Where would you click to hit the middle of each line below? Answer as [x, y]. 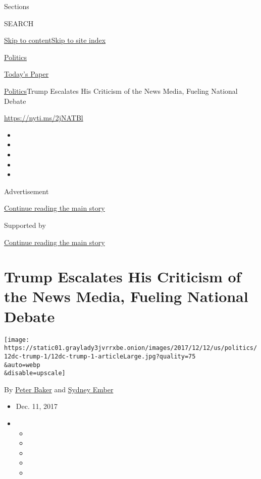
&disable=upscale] [35, 373]
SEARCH [19, 23]
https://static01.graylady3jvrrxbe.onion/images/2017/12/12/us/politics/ [131, 348]
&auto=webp [22, 365]
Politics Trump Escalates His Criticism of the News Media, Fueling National [121, 91]
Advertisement [27, 191]
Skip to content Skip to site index [55, 40]
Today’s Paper [27, 74]
